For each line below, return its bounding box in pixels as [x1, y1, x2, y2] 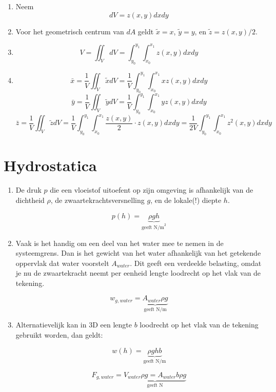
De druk [15, 184, 42, 195]
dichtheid [15, 194, 45, 205]
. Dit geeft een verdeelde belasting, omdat [130, 257, 262, 268]
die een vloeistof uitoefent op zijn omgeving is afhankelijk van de [50, 184, 253, 195]
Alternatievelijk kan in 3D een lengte [15, 319, 132, 330]
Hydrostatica [4, 155, 97, 176]
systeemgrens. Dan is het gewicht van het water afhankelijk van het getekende [15, 247, 261, 258]
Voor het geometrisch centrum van [15, 26, 124, 36]
